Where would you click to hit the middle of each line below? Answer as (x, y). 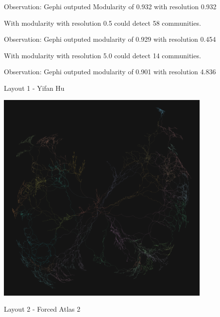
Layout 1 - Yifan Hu (34, 88)
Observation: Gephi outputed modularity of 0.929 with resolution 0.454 (110, 39)
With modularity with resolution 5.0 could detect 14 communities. (102, 55)
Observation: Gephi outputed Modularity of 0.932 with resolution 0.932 (110, 6)
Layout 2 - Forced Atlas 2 (42, 309)
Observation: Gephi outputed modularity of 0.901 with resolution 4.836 (110, 72)
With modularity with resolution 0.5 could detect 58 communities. (102, 23)
